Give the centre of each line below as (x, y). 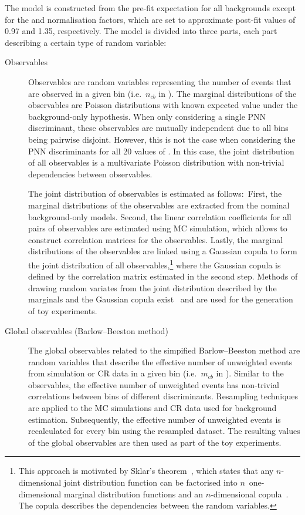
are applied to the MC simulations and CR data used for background (152, 408)
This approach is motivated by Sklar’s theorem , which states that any (146, 471)
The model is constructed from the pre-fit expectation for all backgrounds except (150, 8)
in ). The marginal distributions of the (228, 93)
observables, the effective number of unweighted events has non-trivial (154, 384)
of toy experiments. (63, 310)
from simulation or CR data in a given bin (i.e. (113, 373)
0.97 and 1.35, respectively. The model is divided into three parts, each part (141, 31)
